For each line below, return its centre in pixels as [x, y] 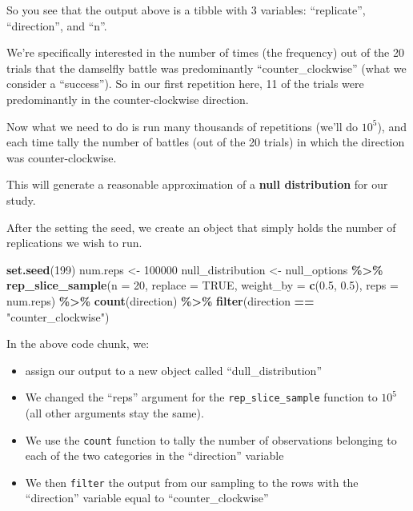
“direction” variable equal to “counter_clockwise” [147, 498]
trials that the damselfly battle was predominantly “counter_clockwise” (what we [206, 68]
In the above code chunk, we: [78, 343]
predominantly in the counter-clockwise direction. [128, 99]
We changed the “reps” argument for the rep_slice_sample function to [201, 397]
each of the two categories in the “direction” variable [154, 455]
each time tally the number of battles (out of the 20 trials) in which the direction [206, 142]
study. [21, 200]
